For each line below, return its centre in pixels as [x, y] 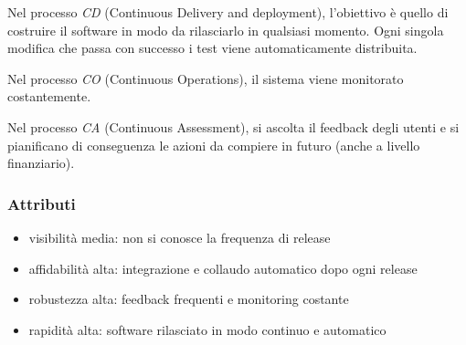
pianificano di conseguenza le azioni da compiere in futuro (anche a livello [214, 145]
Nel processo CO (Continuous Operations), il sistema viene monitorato [206, 78]
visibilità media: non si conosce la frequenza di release [180, 237]
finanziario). [41, 163]
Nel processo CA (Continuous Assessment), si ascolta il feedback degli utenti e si [233, 126]
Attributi [42, 203]
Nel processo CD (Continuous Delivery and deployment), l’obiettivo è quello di [228, 12]
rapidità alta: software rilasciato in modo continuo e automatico [207, 329]
